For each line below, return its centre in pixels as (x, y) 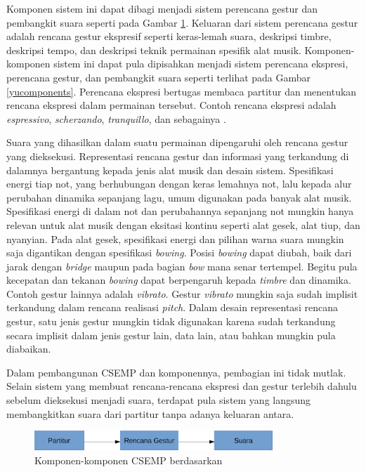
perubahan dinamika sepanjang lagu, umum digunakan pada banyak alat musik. (179, 197)
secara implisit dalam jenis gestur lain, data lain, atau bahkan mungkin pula (171, 335)
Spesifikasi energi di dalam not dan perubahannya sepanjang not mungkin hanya (180, 211)
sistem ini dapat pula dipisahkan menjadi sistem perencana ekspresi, (201, 64)
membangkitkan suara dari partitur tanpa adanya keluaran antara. (150, 413)
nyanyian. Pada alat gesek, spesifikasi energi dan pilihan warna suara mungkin (175, 238)
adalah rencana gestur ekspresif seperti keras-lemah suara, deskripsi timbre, (169, 36)
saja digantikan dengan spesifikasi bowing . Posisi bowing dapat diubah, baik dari (179, 253)
